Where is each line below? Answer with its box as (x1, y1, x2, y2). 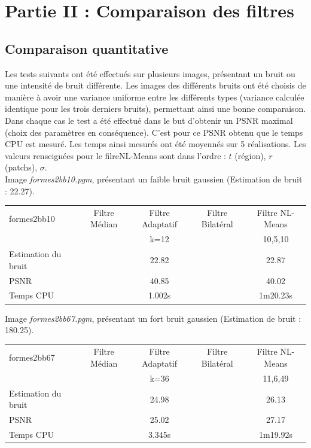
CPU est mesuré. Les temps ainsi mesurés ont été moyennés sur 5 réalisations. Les (5, 138, 306, 150)
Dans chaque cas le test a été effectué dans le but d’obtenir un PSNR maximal (5, 114, 293, 126)
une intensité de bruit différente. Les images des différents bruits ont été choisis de (5, 79, 306, 92)
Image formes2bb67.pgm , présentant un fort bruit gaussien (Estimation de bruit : (5, 312, 301, 324)
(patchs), (5, 161, 38, 173)
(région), (234, 149, 266, 161)
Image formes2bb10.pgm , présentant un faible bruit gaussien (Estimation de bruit (5, 172, 303, 185)
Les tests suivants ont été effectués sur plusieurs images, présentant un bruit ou (5, 67, 295, 80)
